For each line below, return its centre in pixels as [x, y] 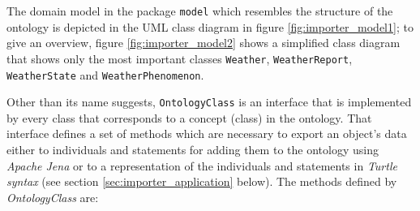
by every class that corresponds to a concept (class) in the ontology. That [189, 117]
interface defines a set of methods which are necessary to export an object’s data [207, 133]
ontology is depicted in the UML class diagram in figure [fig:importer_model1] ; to [210, 26]
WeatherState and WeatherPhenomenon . [105, 74]
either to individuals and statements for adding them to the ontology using [193, 149]
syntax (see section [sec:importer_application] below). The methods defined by [202, 181]
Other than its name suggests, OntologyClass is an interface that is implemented [209, 102]
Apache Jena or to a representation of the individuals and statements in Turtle [202, 165]
